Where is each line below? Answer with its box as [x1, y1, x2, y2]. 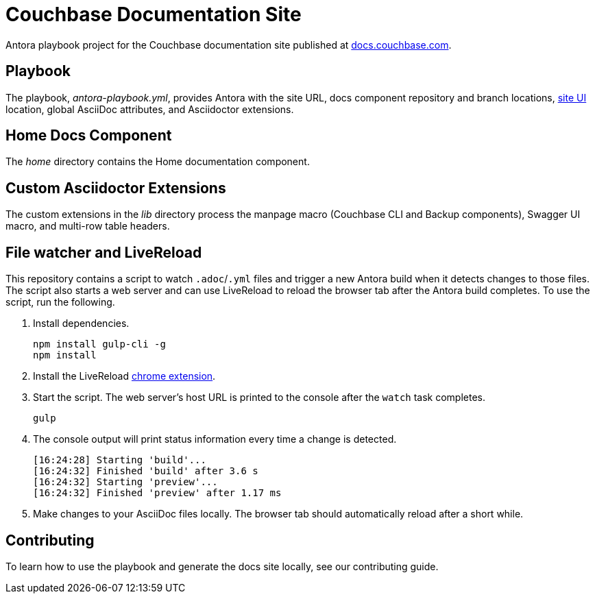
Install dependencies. [33, 317, 130, 330]
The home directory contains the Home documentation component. [5, 156, 310, 168]
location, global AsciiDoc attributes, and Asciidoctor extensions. [5, 103, 294, 115]
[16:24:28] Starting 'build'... [33, 454, 206, 466]
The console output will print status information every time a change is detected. [33, 433, 397, 445]
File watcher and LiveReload [5, 243, 202, 261]
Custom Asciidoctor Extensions [5, 179, 226, 197]
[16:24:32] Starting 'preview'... [33, 476, 218, 488]
